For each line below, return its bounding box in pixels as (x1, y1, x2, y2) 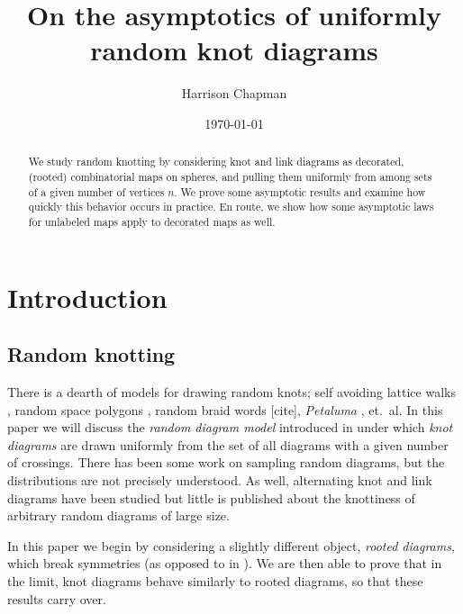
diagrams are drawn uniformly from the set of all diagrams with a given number (7, 435, 449, 454)
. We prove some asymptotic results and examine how (174, 184, 426, 199)
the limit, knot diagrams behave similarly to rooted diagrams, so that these (7, 571, 423, 590)
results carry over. (7, 589, 106, 608)
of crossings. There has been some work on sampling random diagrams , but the (7, 453, 445, 472)
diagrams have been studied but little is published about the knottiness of (7, 488, 415, 507)
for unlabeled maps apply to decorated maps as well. (28, 213, 276, 229)
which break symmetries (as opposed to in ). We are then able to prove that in (7, 554, 442, 573)
